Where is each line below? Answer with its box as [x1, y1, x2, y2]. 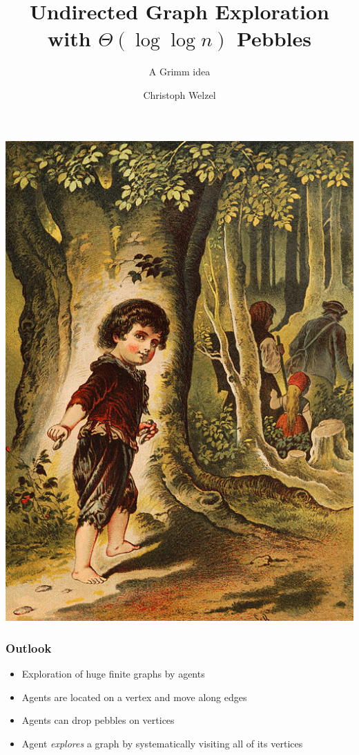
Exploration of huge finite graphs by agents [21, 667, 205, 681]
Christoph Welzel [143, 87, 216, 102]
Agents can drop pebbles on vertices [21, 713, 175, 727]
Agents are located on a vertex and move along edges [21, 689, 247, 704]
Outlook [6, 639, 52, 656]
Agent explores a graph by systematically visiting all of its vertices [21, 736, 303, 751]
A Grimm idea [148, 64, 211, 79]
